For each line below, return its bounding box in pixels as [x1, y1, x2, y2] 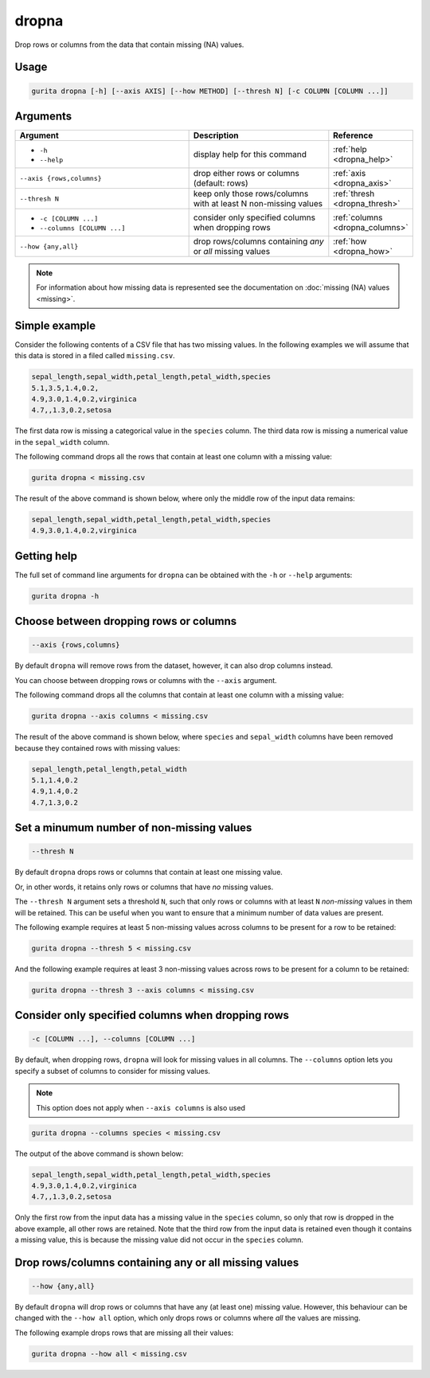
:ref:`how [333, 236, 367, 247]
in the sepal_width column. [14, 437, 110, 447]
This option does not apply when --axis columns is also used [36, 1103, 246, 1112]
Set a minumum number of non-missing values [14, 821, 252, 835]
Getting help [14, 549, 77, 563]
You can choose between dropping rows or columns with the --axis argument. [14, 675, 278, 685]
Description [193, 130, 239, 141]
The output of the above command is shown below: [14, 1149, 184, 1158]
